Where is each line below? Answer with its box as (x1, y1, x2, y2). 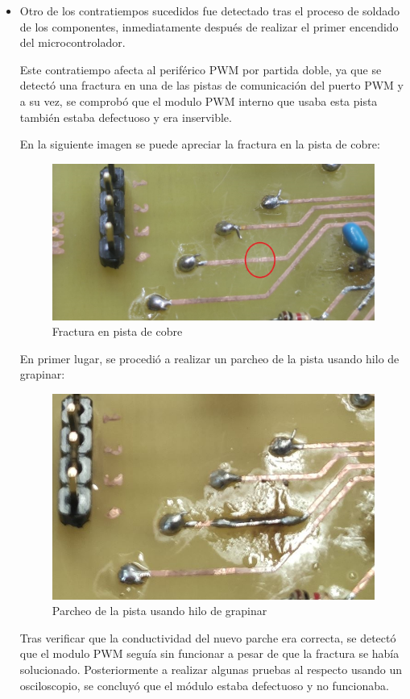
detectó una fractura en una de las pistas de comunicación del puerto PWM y (19, 77, 404, 94)
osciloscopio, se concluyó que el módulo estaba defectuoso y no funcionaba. (19, 676, 389, 693)
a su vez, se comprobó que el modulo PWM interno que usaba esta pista (19, 92, 378, 109)
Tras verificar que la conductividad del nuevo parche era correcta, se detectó (19, 629, 396, 646)
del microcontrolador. (19, 34, 126, 51)
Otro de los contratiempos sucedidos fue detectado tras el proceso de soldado (19, 2, 400, 19)
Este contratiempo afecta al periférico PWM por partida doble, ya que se (19, 61, 382, 77)
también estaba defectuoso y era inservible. (19, 108, 232, 125)
